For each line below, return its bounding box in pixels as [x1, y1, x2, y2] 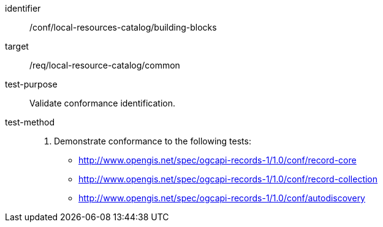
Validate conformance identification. [29, 98, 175, 108]
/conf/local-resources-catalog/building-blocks [29, 22, 217, 32]
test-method [5, 117, 55, 127]
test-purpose [5, 79, 58, 89]
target [5, 41, 29, 51]
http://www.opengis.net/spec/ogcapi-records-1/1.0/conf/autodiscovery [78, 193, 365, 203]
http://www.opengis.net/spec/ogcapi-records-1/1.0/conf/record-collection [78, 174, 378, 184]
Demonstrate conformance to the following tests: [54, 136, 251, 146]
